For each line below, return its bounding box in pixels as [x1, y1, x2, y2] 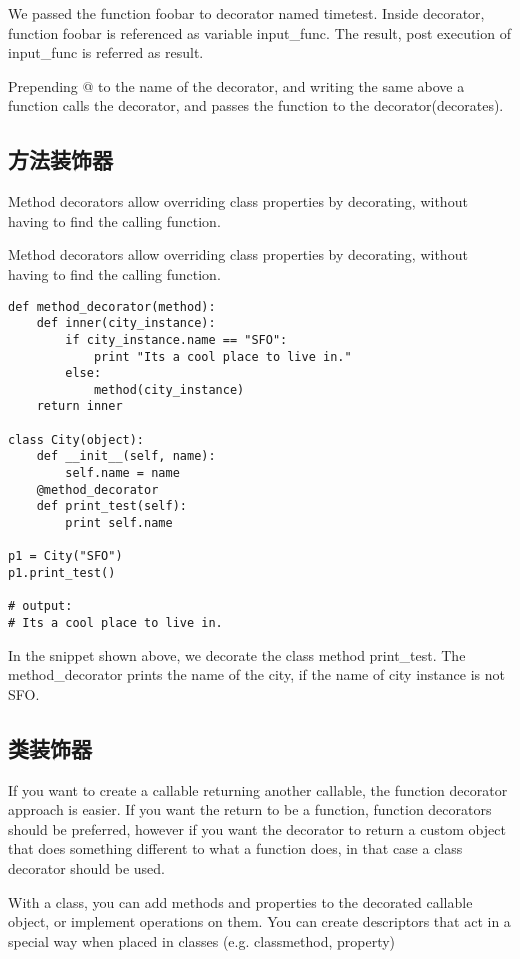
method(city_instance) [93, 382, 245, 397]
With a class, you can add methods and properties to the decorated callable [8, 891, 473, 912]
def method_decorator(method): [8, 299, 216, 314]
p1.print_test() [8, 566, 116, 581]
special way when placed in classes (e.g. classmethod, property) [8, 930, 396, 951]
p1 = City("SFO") [8, 549, 123, 564]
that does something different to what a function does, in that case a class [8, 838, 463, 859]
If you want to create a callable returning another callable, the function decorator [8, 779, 508, 800]
